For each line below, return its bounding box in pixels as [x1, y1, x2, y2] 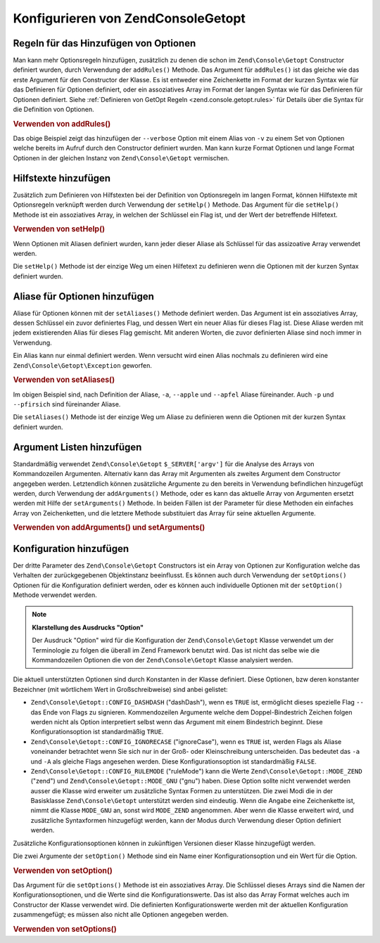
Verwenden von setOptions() [13, 925, 117, 935]
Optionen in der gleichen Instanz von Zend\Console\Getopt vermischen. [13, 153, 230, 162]
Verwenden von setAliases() [13, 375, 115, 385]
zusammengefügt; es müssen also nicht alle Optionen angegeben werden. [13, 911, 229, 919]
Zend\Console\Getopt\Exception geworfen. [13, 361, 153, 369]
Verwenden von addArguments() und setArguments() [13, 522, 205, 532]
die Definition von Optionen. [13, 105, 94, 114]
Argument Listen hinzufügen [13, 441, 142, 453]
